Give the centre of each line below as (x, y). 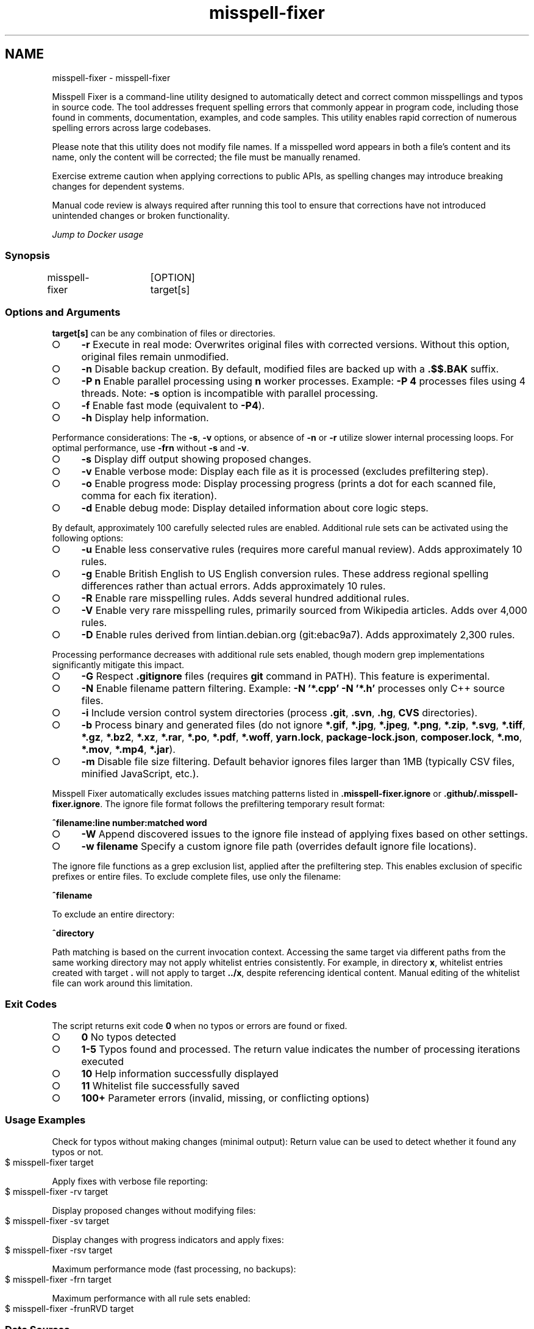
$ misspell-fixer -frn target (58, 1279)
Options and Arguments (63, 312)
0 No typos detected (129, 1037)
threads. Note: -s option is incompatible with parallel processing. (230, 394)
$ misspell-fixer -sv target (57, 1220)
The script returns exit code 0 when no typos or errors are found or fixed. (200, 1025)
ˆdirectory (73, 933)
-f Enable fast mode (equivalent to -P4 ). (173, 406)
